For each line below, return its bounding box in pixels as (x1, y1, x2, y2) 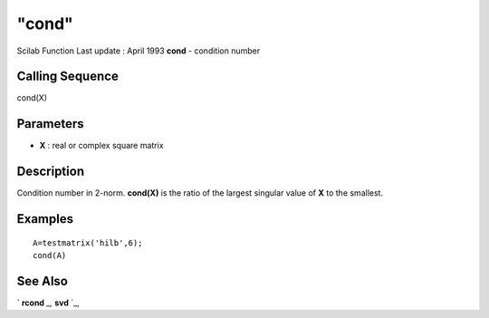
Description (16, 164, 85, 179)
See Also (16, 273, 68, 289)
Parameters (16, 116, 84, 131)
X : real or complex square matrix (39, 140, 164, 151)
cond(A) (33, 250, 67, 261)
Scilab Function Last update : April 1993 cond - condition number (16, 45, 261, 56)
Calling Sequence (16, 69, 120, 84)
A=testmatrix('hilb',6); (33, 237, 143, 248)
